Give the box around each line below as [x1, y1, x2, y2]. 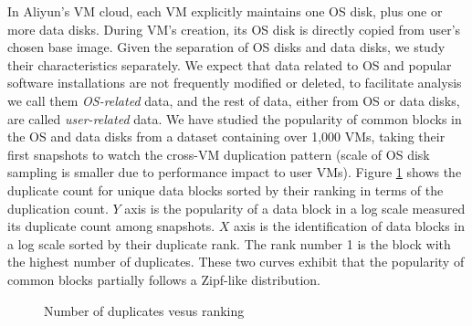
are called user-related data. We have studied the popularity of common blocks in [7, 109, 462, 128]
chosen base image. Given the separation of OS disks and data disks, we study [7, 37, 446, 57]
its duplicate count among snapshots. [7, 216, 215, 236]
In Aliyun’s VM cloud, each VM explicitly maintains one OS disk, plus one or [7, 2, 443, 20]
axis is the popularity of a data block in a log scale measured [124, 198, 466, 217]
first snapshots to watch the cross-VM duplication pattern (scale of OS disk [7, 144, 430, 163]
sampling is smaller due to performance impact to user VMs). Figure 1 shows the [7, 163, 462, 182]
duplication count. [7, 198, 109, 217]
